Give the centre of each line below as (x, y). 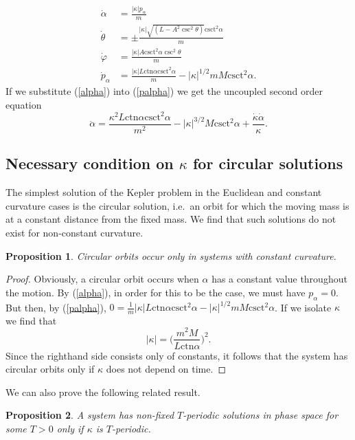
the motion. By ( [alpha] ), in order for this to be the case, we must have (156, 292)
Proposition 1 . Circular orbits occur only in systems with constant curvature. (171, 255)
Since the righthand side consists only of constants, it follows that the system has (177, 355)
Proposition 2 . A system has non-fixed (90, 415)
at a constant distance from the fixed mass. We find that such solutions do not (171, 219)
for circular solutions (268, 163)
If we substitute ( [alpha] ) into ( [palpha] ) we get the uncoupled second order (164, 91)
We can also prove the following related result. (103, 392)
